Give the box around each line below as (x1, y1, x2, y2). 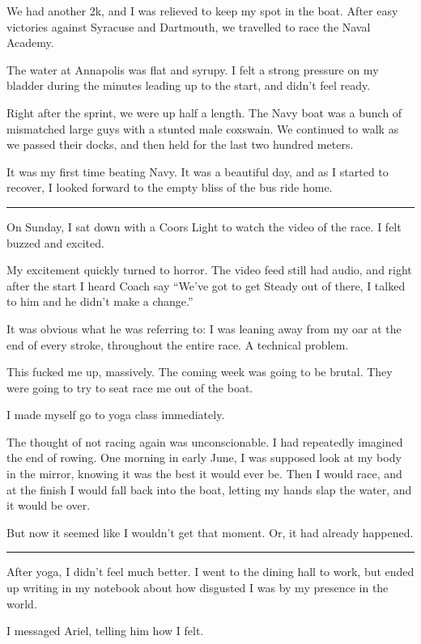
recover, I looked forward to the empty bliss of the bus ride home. (6, 179, 333, 196)
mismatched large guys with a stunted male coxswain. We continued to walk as (6, 120, 399, 137)
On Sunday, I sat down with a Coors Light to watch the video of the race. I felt (6, 218, 402, 235)
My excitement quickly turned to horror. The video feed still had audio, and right (6, 261, 412, 278)
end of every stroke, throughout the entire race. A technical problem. (6, 336, 349, 353)
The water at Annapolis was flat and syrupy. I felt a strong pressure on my (6, 61, 379, 78)
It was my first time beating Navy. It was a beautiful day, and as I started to (6, 163, 389, 180)
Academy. (6, 34, 54, 51)
